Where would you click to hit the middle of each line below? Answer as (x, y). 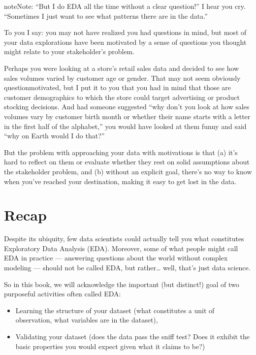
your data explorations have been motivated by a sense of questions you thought (125, 42)
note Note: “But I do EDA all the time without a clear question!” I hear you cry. (125, 6)
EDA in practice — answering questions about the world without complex (116, 258)
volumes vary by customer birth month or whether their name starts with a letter (127, 116)
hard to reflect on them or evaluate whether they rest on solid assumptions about (127, 162)
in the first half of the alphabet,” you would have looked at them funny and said (125, 126)
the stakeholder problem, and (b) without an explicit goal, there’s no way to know (128, 171)
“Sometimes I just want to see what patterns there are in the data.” (106, 16)
